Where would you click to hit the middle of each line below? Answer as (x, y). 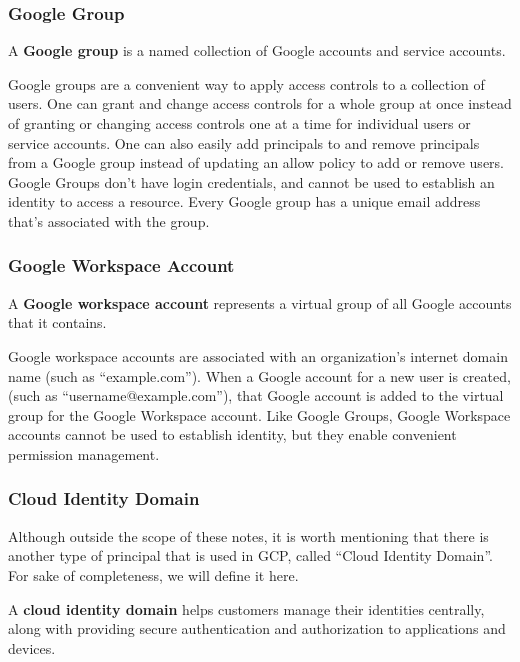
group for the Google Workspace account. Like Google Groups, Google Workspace (259, 414)
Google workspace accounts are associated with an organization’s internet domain (258, 355)
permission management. (84, 453)
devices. (32, 647)
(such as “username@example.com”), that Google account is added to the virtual (256, 395)
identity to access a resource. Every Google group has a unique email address (244, 201)
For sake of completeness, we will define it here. (153, 574)
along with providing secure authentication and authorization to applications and (257, 628)
